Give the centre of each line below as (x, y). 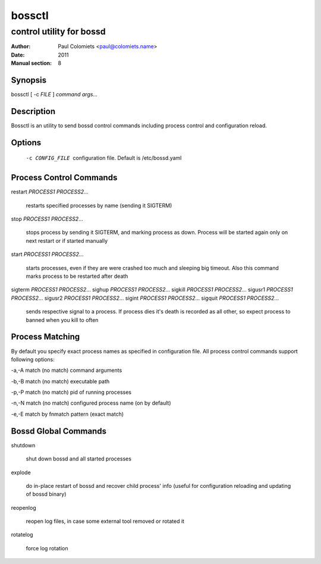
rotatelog (22, 535)
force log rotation (47, 548)
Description (33, 111)
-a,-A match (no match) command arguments (67, 370)
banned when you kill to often (62, 320)
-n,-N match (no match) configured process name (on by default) (91, 403)
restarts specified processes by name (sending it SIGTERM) (99, 205)
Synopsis (29, 80)
